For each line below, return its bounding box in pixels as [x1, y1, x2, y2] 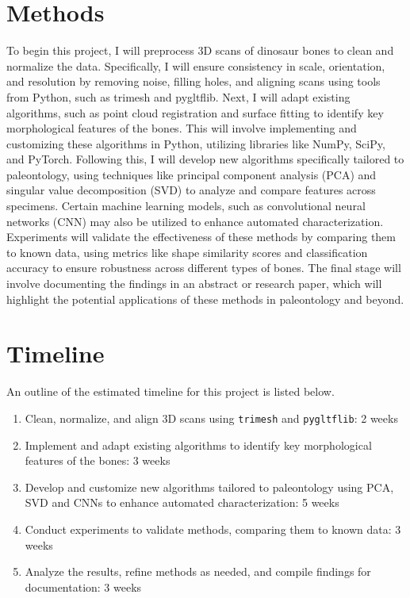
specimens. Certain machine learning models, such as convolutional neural [6, 197, 366, 214]
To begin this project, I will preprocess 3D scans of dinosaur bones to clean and [6, 42, 394, 59]
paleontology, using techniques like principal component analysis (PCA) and [6, 166, 377, 182]
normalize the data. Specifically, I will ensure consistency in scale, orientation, [6, 57, 385, 74]
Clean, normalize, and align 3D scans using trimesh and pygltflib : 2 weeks [25, 409, 398, 426]
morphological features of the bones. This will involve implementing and [6, 120, 357, 136]
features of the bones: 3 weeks [25, 452, 171, 469]
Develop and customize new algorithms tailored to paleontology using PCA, [25, 478, 394, 495]
